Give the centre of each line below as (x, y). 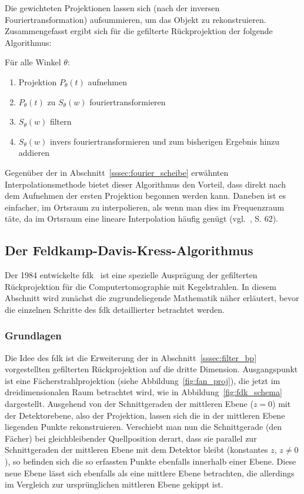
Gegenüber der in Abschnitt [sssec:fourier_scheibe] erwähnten (117, 172)
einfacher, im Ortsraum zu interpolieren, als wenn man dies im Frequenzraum (145, 207)
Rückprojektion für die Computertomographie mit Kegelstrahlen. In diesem (141, 286)
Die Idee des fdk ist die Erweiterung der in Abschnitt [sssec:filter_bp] (131, 357)
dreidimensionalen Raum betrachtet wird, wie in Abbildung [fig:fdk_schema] (143, 392)
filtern (61, 121)
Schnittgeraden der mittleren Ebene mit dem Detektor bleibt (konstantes (136, 450)
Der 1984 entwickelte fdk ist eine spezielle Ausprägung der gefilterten (131, 275)
